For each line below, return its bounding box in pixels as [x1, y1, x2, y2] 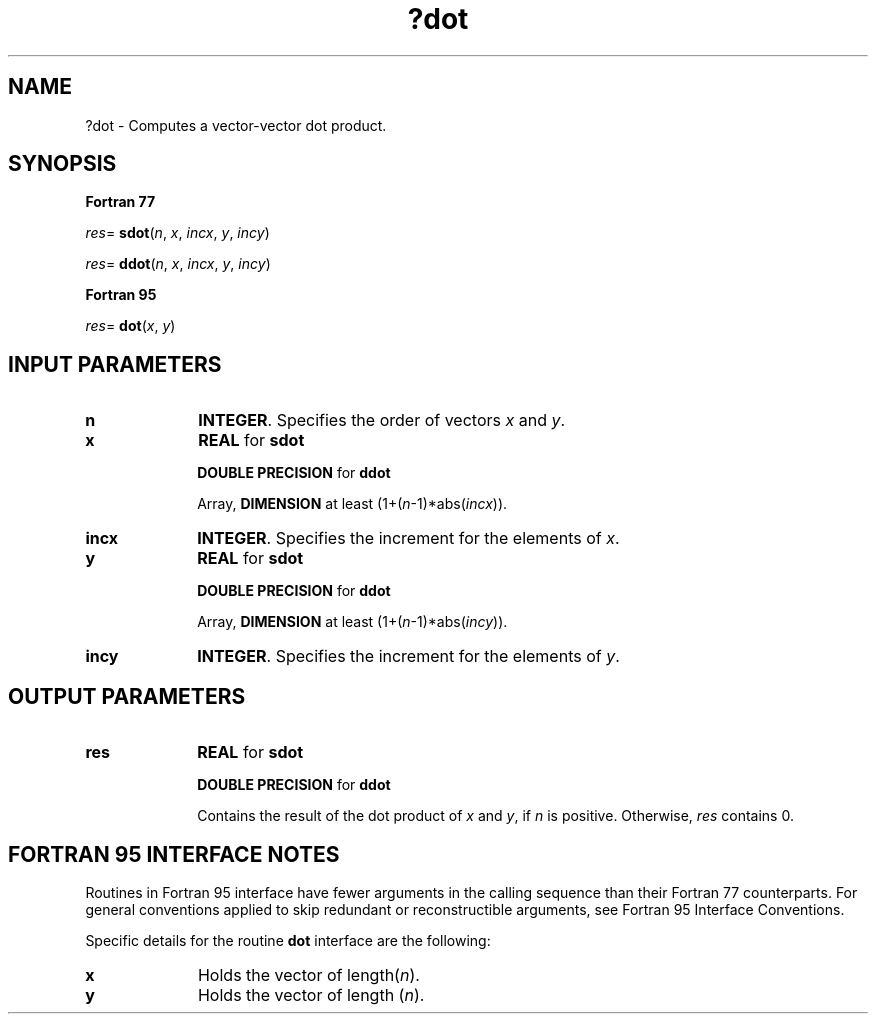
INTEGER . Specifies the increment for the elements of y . [197, 646, 620, 667]
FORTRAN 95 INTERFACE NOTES [8, 841, 340, 867]
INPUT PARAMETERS [8, 351, 222, 377]
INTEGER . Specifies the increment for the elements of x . [197, 528, 620, 549]
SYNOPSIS [8, 151, 117, 177]
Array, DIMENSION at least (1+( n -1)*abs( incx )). [197, 495, 508, 513]
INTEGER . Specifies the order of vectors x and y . [198, 410, 566, 431]
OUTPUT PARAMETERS [8, 683, 246, 709]
